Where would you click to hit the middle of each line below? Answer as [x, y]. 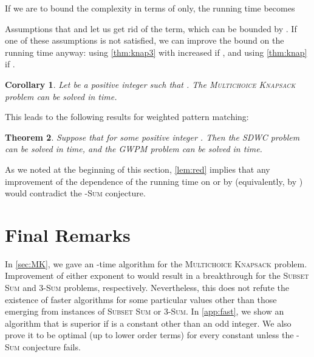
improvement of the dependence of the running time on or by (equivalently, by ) [154, 181]
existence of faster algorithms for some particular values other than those [141, 299]
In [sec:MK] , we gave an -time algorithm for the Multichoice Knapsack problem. [156, 263]
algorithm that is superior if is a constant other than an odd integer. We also [148, 323]
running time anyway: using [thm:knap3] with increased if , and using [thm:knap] [156, 52]
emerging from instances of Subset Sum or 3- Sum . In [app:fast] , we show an [145, 311]
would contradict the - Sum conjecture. [75, 193]
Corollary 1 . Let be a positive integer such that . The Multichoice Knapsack [150, 84]
